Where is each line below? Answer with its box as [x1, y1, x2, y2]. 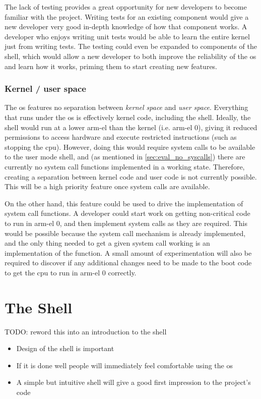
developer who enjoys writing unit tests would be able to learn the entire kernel [5, 31, 250, 41]
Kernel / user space [5, 82, 86, 95]
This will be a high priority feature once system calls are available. [5, 181, 210, 192]
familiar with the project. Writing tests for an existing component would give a [5, 11, 249, 22]
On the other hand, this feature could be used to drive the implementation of [5, 198, 243, 208]
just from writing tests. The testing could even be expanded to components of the [5, 41, 257, 51]
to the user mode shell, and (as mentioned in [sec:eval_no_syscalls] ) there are [5, 151, 245, 162]
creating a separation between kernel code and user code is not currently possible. [5, 171, 257, 182]
